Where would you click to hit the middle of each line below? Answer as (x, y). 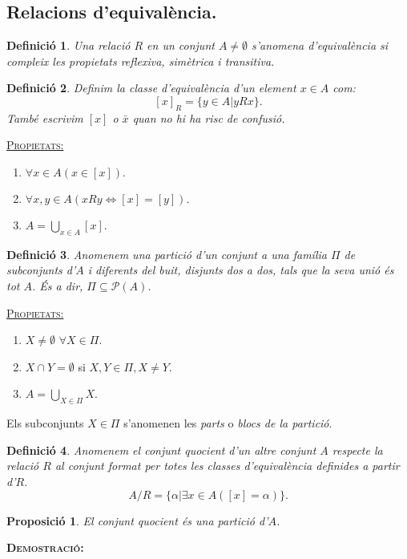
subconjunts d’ (41, 270)
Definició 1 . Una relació (69, 45)
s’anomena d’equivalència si (320, 45)
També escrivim (45, 117)
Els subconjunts (45, 423)
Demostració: (45, 547)
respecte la (357, 450)
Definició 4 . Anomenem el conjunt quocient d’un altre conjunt (161, 450)
